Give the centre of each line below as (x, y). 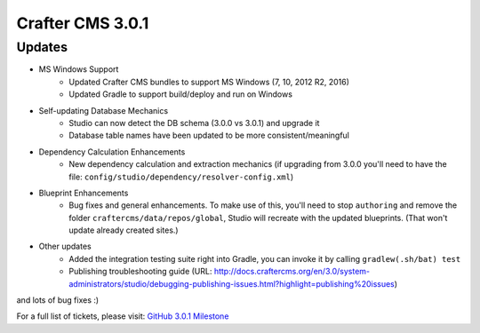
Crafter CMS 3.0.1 (83, 23)
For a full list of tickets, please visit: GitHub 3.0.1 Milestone (123, 316)
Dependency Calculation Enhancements (112, 152)
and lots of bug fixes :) (58, 300)
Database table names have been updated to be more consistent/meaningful (209, 135)
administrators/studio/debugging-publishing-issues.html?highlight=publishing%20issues (232, 283)
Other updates (65, 246)
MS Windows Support (79, 69)
